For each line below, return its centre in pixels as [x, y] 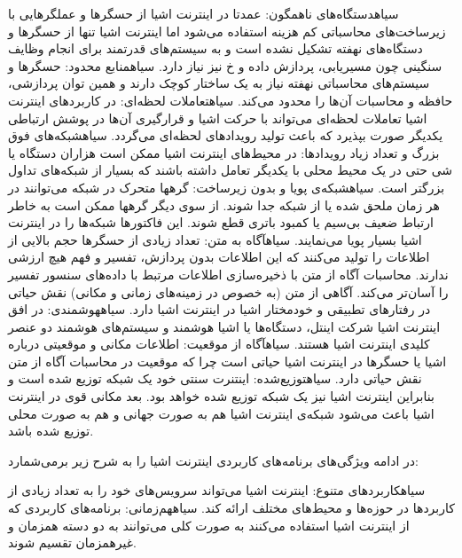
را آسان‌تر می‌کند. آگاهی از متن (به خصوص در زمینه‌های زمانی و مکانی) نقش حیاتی [228, 291]
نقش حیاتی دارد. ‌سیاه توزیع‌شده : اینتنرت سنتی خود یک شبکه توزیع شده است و [215, 378]
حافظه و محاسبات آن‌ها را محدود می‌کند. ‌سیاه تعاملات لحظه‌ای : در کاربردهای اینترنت [231, 100]
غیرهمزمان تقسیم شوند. [72, 542]
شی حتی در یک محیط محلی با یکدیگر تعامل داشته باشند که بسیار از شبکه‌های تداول [231, 170]
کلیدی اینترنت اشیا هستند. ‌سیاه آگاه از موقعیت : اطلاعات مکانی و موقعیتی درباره [219, 344]
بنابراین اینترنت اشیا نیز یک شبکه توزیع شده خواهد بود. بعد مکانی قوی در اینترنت [221, 396]
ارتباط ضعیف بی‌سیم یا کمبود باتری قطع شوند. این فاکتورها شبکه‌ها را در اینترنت [221, 222]
